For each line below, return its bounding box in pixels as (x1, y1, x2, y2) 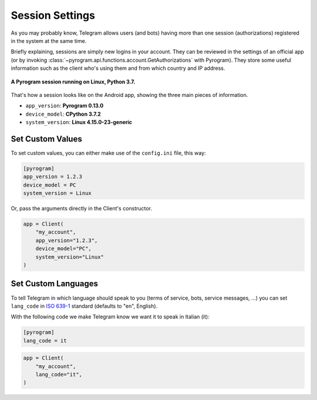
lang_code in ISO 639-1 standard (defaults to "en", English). (11, 302, 158, 310)
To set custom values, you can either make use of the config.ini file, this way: (11, 149, 206, 156)
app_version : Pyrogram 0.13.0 (25, 102, 104, 109)
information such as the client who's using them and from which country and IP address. (11, 65, 225, 72)
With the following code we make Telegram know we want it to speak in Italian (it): (11, 313, 210, 320)
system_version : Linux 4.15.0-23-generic (25, 119, 132, 126)
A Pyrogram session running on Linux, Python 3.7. (11, 78, 136, 85)
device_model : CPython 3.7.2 (25, 110, 101, 117)
